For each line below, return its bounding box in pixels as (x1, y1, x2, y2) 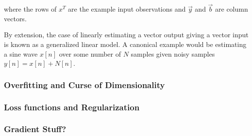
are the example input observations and (68, 4, 186, 14)
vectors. (4, 13, 27, 23)
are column (215, 4, 248, 14)
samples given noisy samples (131, 48, 215, 59)
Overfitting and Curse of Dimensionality (4, 78, 165, 91)
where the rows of (4, 4, 57, 14)
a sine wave (4, 48, 38, 59)
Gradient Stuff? (4, 123, 67, 135)
